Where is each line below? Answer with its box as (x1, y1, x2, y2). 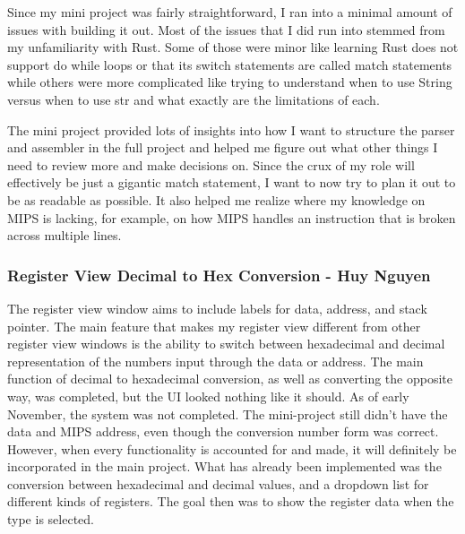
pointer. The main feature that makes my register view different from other (7, 316, 421, 335)
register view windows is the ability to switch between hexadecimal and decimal (7, 334, 445, 353)
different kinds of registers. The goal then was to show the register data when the (7, 492, 454, 511)
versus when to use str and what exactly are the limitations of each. (7, 90, 380, 108)
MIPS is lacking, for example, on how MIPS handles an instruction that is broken (7, 208, 456, 227)
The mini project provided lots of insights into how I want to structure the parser (7, 120, 455, 139)
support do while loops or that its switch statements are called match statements (7, 55, 452, 73)
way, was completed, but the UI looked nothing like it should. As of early (7, 386, 409, 405)
